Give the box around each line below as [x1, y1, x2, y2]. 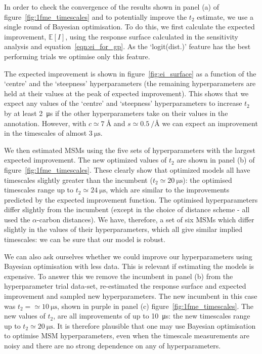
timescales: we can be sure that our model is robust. [4, 234, 165, 245]
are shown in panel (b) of [177, 154, 255, 165]
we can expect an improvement [162, 117, 258, 128]
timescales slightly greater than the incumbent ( [4, 174, 153, 185]
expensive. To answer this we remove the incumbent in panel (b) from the [4, 270, 233, 281]
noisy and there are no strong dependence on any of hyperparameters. [4, 340, 221, 350]
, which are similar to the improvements [106, 184, 230, 195]
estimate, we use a [197, 11, 253, 22]
